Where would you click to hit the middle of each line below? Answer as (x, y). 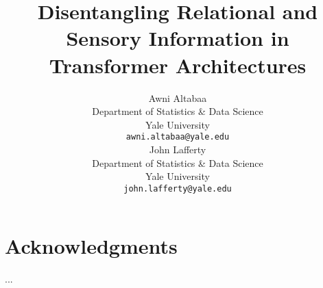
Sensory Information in (178, 38)
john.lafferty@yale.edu (178, 188)
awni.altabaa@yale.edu (178, 137)
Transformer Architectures (178, 65)
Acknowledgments (91, 246)
